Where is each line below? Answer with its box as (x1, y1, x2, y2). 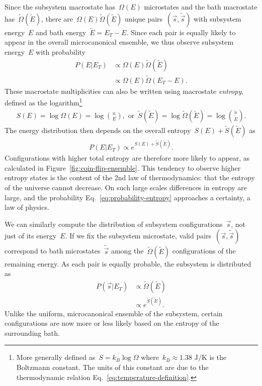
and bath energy (36, 27, 86, 37)
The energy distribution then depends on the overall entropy (5, 124, 191, 135)
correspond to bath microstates (5, 245, 101, 256)
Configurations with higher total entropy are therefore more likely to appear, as (5, 153, 250, 163)
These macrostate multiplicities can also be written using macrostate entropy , (5, 85, 244, 96)
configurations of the (172, 245, 236, 256)
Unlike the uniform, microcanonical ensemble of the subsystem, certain (5, 308, 223, 318)
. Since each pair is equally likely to (126, 27, 236, 37)
